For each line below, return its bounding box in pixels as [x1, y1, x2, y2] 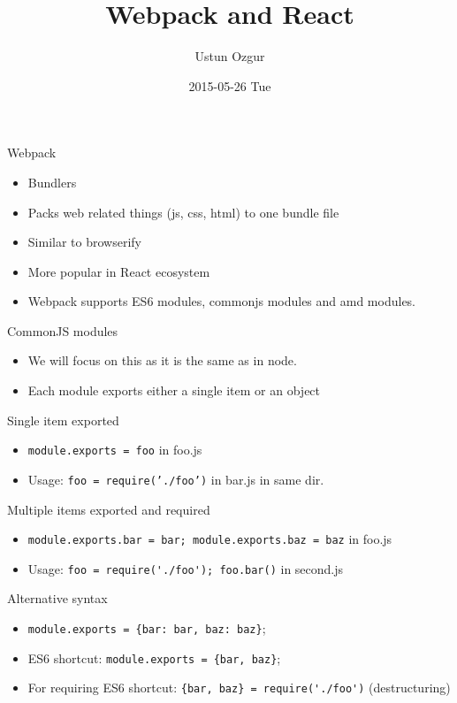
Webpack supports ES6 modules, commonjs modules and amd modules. [27, 292, 416, 310]
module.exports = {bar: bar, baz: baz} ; [27, 619, 266, 638]
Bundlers [27, 172, 77, 191]
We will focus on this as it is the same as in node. [27, 351, 297, 370]
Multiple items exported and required [7, 500, 210, 518]
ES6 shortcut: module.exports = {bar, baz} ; [27, 648, 281, 667]
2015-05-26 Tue [188, 76, 271, 95]
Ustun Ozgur [194, 47, 265, 65]
